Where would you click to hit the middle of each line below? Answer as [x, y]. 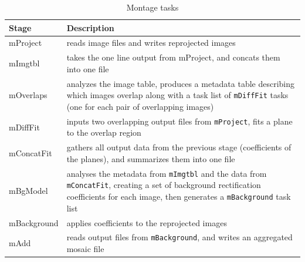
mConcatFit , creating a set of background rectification [164, 185]
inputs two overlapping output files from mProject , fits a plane [179, 121]
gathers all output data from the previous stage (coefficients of [179, 147]
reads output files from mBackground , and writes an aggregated [179, 237]
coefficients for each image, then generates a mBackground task [179, 196]
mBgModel [28, 191]
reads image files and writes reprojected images [151, 43]
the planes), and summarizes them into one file [151, 158]
